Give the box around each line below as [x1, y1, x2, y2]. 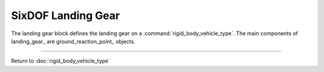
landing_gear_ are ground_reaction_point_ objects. [11, 37, 136, 45]
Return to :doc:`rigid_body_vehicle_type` [11, 57, 110, 65]
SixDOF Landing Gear [11, 9, 120, 22]
